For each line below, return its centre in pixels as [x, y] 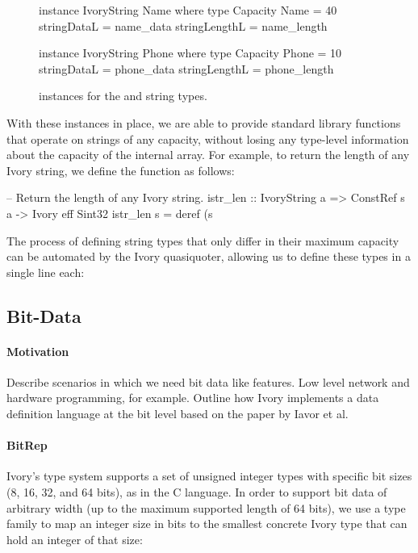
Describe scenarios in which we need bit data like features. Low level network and [208, 381]
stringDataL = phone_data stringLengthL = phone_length [186, 68]
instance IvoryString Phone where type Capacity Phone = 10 [190, 53]
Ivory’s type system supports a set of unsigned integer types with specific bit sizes [209, 476]
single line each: [46, 272]
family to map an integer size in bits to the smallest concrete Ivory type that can [207, 524]
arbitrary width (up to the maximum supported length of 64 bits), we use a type [206, 507]
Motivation [38, 351]
